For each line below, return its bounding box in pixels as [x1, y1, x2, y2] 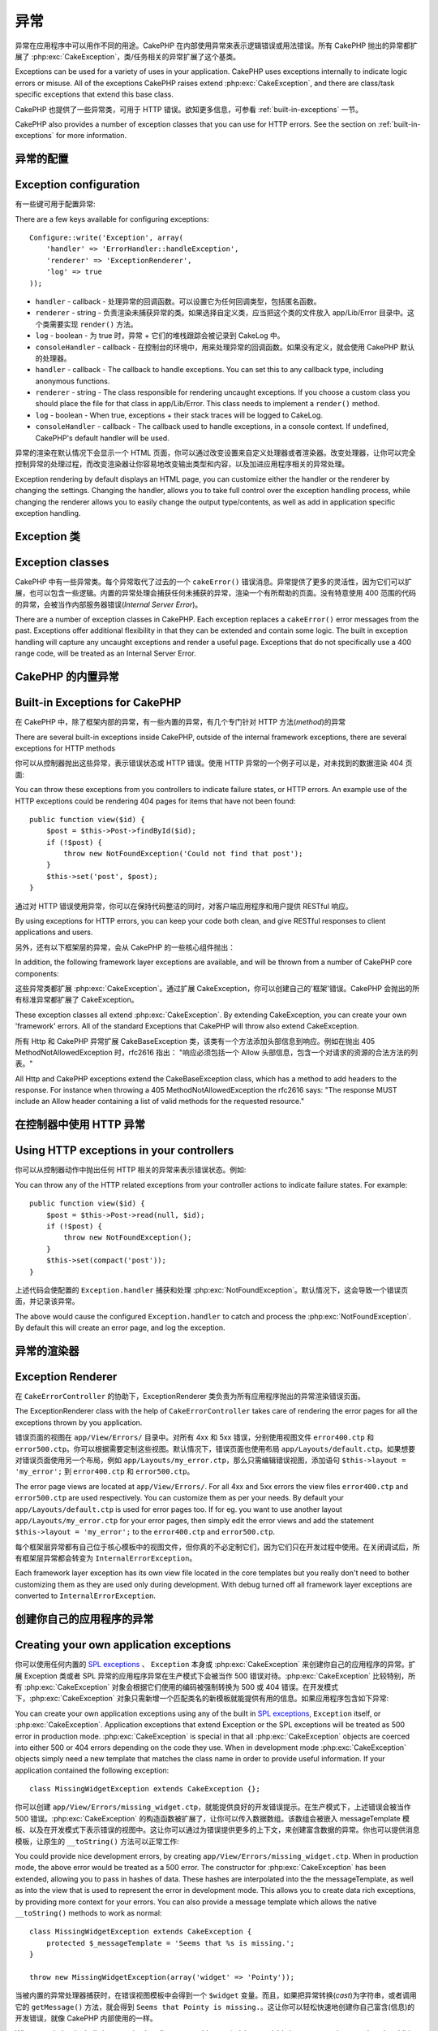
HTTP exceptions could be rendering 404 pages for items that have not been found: [15, 796, 296, 806]
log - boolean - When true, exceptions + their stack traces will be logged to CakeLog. [35, 410, 324, 420]
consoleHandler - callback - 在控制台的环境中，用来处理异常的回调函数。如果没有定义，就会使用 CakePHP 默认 [35, 342, 415, 352]
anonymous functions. [35, 376, 110, 386]
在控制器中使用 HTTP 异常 [15, 1118, 146, 1132]
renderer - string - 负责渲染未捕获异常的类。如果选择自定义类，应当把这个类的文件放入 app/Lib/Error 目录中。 [35, 308, 408, 318]
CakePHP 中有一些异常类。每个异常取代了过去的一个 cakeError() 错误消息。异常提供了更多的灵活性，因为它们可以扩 [15, 577, 413, 587]
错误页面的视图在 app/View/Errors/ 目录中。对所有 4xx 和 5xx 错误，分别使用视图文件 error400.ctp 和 [15, 1432, 375, 1442]
